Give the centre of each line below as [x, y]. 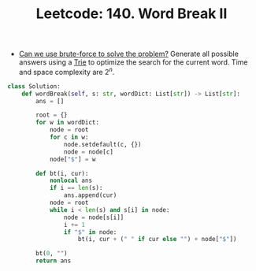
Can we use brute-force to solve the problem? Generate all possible [129, 54]
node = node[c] [88, 152]
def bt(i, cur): [62, 173]
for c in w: [69, 137]
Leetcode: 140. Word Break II [132, 14]
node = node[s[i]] [94, 217]
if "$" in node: [90, 232]
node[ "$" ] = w [72, 159]
